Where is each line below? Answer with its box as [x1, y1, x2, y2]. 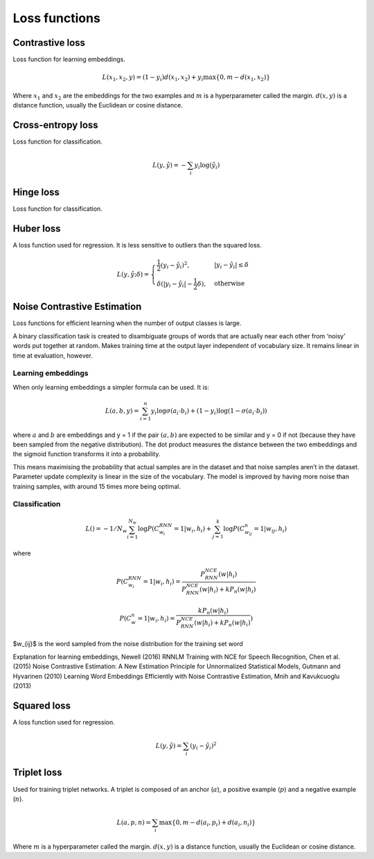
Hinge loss [12, 186, 60, 198]
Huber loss [12, 223, 62, 234]
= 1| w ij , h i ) [253, 525, 287, 535]
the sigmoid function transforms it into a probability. [12, 450, 161, 458]
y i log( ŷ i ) [194, 162, 220, 171]
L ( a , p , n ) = [116, 819, 152, 826]
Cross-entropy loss [12, 119, 98, 131]
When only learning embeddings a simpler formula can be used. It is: [12, 383, 209, 391]
